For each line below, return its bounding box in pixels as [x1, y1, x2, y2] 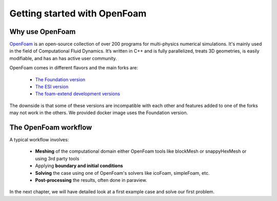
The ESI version [35, 84, 69, 90]
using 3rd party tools [35, 155, 80, 161]
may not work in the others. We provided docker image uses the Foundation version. [9, 109, 188, 116]
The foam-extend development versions [35, 90, 121, 97]
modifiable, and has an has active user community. [9, 55, 117, 61]
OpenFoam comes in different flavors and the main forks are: [9, 65, 138, 71]
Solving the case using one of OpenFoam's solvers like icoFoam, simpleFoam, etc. [35, 170, 210, 176]
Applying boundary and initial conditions [35, 162, 123, 169]
